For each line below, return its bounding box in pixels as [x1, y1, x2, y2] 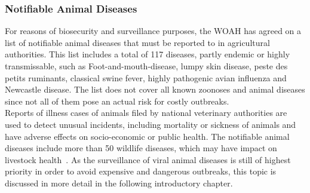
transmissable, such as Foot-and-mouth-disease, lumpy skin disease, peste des [5, 60, 288, 72]
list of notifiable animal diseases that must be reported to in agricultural [5, 36, 270, 48]
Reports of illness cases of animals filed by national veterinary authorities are [5, 106, 287, 119]
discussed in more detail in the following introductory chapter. [5, 176, 233, 189]
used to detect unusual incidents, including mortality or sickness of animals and [5, 118, 296, 130]
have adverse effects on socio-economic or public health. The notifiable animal [5, 130, 290, 142]
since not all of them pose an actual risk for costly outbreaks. [5, 94, 229, 107]
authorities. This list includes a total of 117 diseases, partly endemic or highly [5, 48, 290, 60]
